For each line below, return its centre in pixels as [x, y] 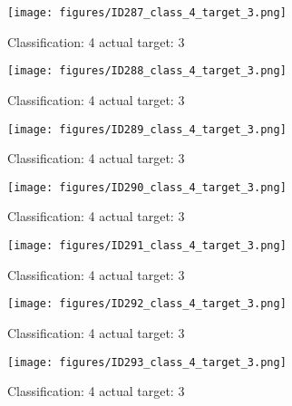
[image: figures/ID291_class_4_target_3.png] [147, 246]
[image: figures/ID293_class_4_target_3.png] [147, 362]
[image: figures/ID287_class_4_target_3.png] [147, 13]
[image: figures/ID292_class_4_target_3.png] [147, 304]
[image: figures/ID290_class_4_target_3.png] [147, 187]
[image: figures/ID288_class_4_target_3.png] [147, 71]
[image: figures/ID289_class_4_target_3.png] [147, 129]
